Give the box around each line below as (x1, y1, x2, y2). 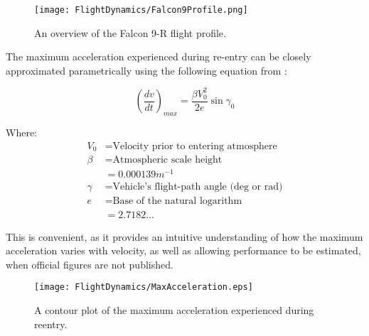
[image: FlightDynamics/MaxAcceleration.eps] (34, 282, 253, 293)
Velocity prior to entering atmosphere (112, 141, 277, 151)
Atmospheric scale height (112, 155, 223, 166)
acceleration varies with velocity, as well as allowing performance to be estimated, (6, 243, 361, 258)
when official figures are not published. (6, 256, 173, 271)
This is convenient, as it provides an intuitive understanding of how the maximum (6, 229, 363, 244)
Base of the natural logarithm (112, 196, 242, 207)
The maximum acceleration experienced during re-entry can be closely (6, 49, 311, 64)
